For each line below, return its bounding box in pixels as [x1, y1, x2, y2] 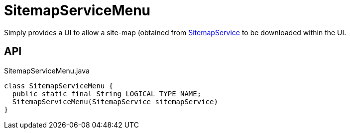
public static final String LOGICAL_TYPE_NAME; [12, 89, 202, 98]
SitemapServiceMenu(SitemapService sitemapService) [12, 97, 218, 106]
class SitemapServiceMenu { [4, 81, 114, 90]
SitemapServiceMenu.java [4, 66, 90, 75]
